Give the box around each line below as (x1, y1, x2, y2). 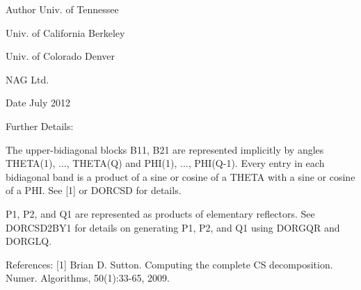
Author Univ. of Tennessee (6, 2, 119, 16)
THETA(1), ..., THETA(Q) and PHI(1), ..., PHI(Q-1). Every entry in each (6, 156, 325, 170)
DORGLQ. (6, 234, 52, 248)
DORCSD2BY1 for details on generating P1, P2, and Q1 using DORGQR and (6, 220, 340, 234)
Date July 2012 (6, 95, 70, 110)
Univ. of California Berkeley (6, 25, 125, 40)
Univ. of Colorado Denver (6, 49, 115, 63)
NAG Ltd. (6, 72, 49, 86)
